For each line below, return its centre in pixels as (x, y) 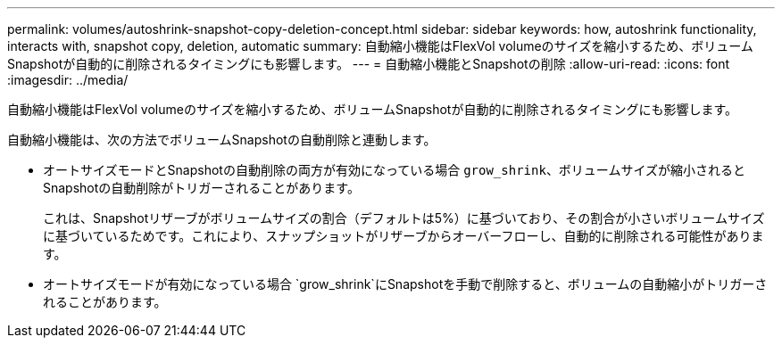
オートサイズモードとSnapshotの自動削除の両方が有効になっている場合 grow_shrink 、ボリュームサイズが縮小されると (395, 170)
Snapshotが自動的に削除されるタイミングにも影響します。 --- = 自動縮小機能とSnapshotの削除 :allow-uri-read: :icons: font (369, 64)
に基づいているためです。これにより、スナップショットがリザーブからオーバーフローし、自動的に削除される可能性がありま (403, 236)
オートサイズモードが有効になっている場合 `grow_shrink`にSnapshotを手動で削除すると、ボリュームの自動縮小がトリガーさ (405, 284)
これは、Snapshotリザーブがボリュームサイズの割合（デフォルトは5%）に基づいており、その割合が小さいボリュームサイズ (404, 218)
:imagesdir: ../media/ (68, 80)
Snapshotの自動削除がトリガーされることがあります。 (201, 188)
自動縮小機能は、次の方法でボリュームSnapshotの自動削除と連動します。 (222, 140)
